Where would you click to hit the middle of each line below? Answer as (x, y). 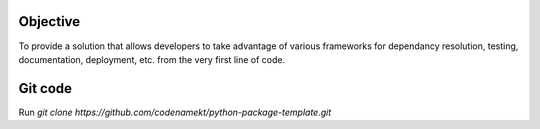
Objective (49, 21)
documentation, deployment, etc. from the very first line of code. (151, 59)
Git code (45, 88)
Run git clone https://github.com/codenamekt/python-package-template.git (175, 112)
